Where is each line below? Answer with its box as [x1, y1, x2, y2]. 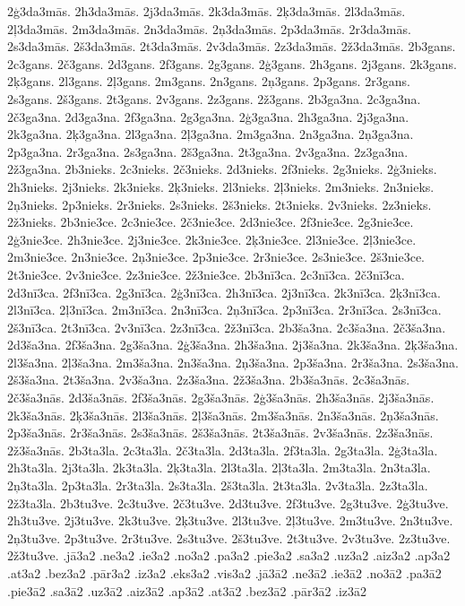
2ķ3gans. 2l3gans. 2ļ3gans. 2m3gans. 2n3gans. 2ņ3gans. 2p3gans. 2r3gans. [7, 72, 410, 91]
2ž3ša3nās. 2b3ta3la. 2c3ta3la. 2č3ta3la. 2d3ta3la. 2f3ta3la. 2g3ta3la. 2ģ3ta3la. [7, 440, 438, 459]
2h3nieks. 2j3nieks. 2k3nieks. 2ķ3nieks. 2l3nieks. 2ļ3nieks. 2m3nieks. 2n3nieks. [7, 177, 435, 195]
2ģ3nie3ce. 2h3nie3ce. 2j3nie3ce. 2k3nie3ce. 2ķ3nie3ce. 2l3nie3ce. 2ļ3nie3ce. [7, 229, 417, 248]
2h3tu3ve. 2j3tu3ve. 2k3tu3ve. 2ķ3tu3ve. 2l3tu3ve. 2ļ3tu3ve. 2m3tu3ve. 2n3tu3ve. [7, 511, 453, 530]
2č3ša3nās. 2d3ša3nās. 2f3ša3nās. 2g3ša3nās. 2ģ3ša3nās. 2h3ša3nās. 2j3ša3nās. [7, 388, 435, 407]
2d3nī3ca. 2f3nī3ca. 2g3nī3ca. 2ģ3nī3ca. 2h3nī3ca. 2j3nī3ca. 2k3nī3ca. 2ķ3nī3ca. [7, 282, 441, 301]
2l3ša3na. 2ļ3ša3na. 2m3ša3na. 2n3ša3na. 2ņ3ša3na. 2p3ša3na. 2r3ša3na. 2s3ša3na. [7, 352, 459, 371]
